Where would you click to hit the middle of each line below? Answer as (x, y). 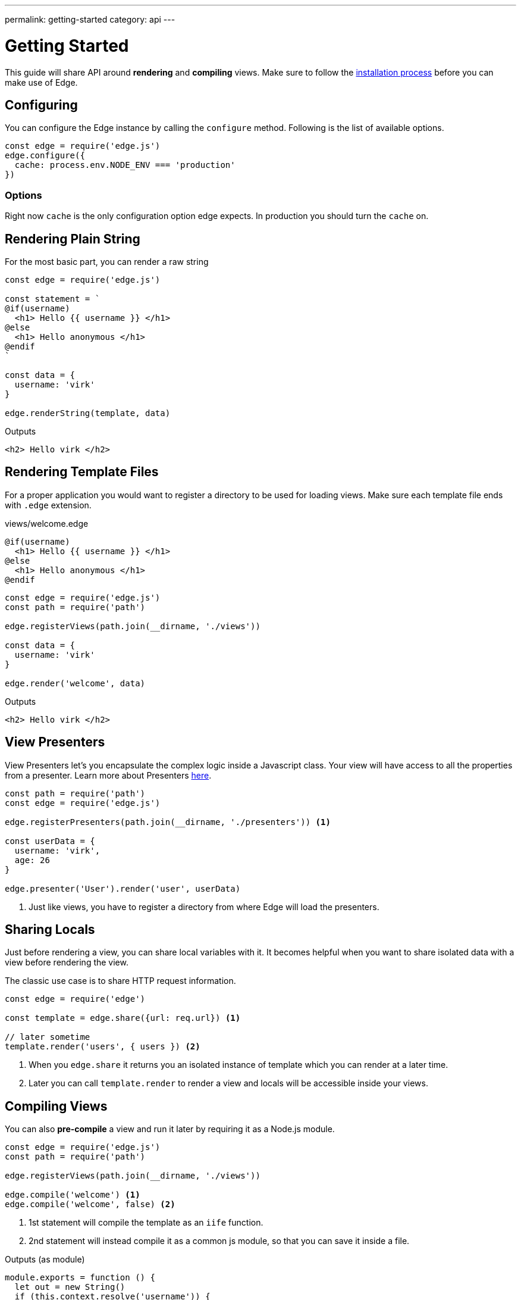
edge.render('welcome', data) (75, 683)
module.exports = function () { (80, 1278)
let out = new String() (70, 1287)
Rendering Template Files (82, 472)
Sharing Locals (50, 930)
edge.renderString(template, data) (88, 413)
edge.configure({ (45, 156)
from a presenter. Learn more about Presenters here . (108, 775)
